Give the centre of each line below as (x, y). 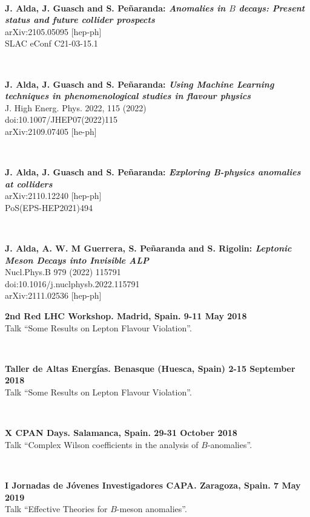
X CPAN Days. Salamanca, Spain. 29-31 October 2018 (121, 433)
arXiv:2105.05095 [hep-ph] (53, 31)
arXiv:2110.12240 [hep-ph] (53, 196)
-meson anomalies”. (152, 509)
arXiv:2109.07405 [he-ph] (51, 131)
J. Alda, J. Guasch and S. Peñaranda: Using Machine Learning (140, 84)
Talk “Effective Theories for (56, 509)
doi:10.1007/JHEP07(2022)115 (61, 119)
